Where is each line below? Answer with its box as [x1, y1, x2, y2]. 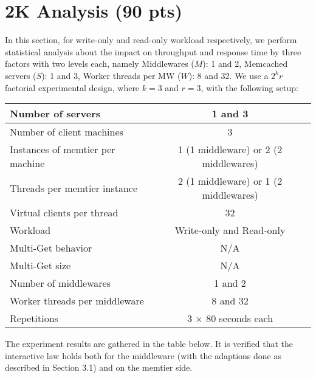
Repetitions [10, 311, 58, 326]
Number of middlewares [10, 276, 111, 290]
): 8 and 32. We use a [188, 69, 269, 81]
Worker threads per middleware [10, 294, 144, 308]
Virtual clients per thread [10, 205, 118, 220]
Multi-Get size [10, 258, 71, 273]
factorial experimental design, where [5, 81, 140, 94]
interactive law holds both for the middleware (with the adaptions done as [5, 349, 281, 362]
